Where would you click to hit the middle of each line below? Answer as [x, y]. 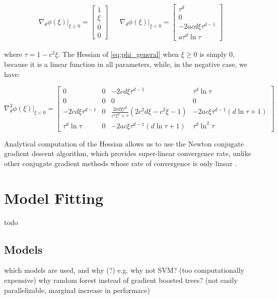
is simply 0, [217, 54]
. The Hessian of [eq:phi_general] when [119, 54]
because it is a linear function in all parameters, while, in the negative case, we [126, 64]
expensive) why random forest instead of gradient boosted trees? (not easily [121, 280]
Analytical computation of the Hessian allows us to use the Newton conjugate [124, 143]
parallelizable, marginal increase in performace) [77, 290]
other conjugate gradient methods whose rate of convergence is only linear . [121, 163]
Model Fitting [54, 198]
